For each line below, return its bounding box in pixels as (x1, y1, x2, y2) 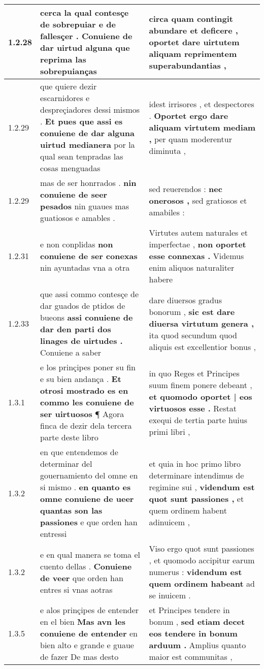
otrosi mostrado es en (40, 385, 128, 396)
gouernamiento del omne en (40, 469, 138, 481)
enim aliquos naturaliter (149, 262, 235, 273)
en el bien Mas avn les (40, 616, 126, 627)
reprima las (40, 53, 86, 65)
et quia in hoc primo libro (149, 458, 241, 469)
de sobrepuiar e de (40, 18, 116, 30)
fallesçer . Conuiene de (40, 30, 133, 42)
